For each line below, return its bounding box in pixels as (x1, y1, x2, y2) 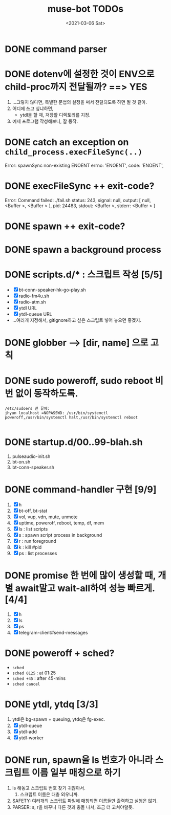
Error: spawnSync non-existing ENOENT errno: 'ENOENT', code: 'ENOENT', (5, 162, 164, 168)
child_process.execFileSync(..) (5, 147, 143, 157)
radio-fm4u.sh (18, 293, 50, 299)
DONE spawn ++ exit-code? (5, 221, 125, 232)
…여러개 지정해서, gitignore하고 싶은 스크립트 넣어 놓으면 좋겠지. (12, 317, 142, 323)
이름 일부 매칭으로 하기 (31, 767, 121, 779)
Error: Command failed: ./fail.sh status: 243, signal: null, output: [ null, (5, 197, 152, 203)
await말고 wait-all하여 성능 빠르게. (15, 583, 155, 594)
